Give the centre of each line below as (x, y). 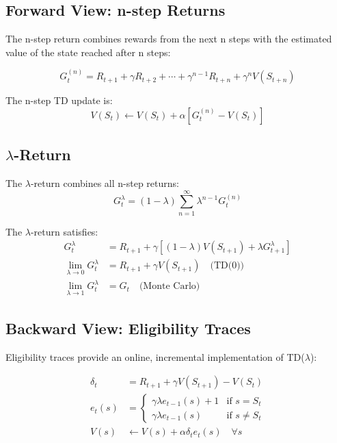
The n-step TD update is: (59, 100)
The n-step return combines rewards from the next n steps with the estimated (169, 39)
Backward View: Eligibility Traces (128, 328)
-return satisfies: (64, 231)
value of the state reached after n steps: (88, 52)
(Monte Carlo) (170, 287)
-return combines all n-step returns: (105, 183)
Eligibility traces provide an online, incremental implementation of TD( (155, 356)
